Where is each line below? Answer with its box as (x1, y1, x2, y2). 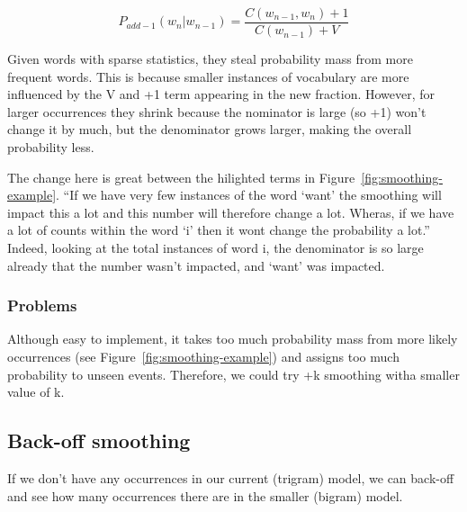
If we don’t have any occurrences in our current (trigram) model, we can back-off (7, 468, 454, 487)
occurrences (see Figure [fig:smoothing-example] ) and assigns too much (7, 347, 400, 365)
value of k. (7, 382, 65, 401)
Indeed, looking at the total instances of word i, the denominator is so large (7, 238, 424, 256)
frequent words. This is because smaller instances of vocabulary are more (7, 67, 409, 85)
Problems (7, 294, 77, 317)
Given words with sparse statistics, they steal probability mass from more (7, 49, 413, 68)
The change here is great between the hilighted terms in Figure (7, 167, 355, 186)
